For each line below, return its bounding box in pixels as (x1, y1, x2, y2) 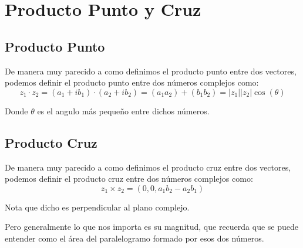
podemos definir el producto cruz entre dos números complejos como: (5, 172, 253, 185)
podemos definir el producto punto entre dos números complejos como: (5, 76, 259, 89)
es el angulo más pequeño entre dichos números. (37, 104, 210, 117)
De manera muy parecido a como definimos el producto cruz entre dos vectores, (5, 161, 291, 173)
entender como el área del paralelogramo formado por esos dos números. (5, 232, 264, 244)
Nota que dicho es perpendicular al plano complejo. (5, 201, 190, 213)
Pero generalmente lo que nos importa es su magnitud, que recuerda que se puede (5, 220, 298, 233)
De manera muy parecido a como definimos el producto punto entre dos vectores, (5, 64, 297, 77)
